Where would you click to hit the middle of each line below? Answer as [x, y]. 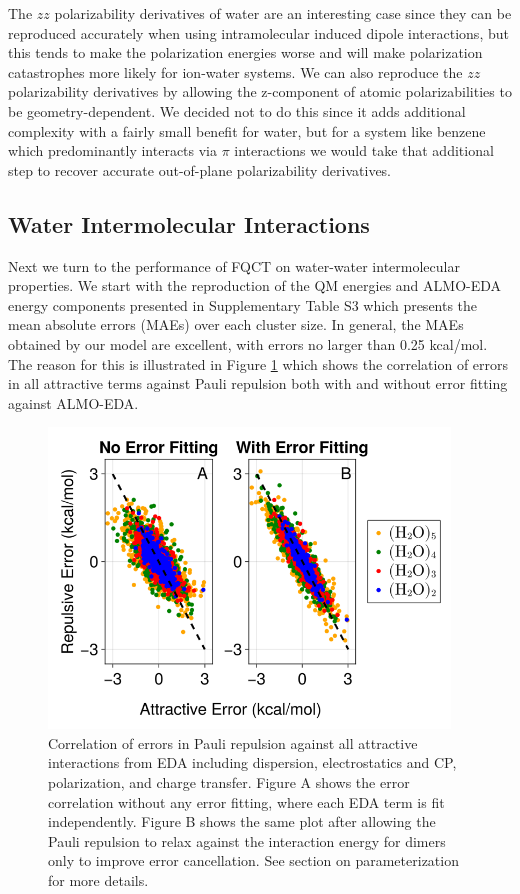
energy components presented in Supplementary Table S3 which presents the [243, 304]
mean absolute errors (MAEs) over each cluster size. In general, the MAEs [236, 324]
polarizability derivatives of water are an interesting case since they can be [283, 13]
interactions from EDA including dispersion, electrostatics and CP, [252, 762]
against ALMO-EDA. [73, 402]
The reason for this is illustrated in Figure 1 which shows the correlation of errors [258, 363]
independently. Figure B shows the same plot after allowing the [242, 821]
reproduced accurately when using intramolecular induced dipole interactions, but [258, 32]
